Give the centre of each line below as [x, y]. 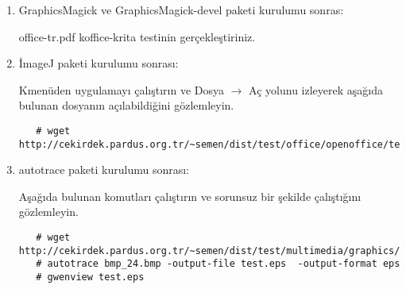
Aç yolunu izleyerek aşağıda [316, 89]
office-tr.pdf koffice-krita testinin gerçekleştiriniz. [137, 36]
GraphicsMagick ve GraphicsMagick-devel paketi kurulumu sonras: [181, 10]
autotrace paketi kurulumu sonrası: [104, 170]
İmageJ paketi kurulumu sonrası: [99, 63]
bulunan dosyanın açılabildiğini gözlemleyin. [126, 105]
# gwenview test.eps [90, 277]
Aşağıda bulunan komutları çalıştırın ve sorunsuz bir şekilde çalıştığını [190, 196]
